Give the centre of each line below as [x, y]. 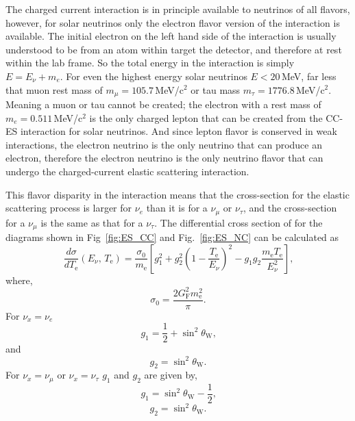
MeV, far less [309, 76]
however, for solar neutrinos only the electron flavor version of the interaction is [173, 22]
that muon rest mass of [54, 89]
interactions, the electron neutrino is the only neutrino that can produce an [164, 144]
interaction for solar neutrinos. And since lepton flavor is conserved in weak [179, 131]
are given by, [171, 375]
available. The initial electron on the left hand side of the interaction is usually [171, 36]
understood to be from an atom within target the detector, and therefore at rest [174, 49]
